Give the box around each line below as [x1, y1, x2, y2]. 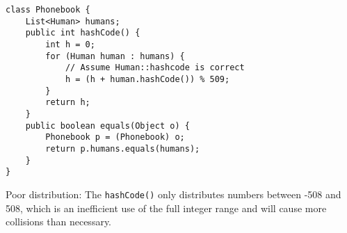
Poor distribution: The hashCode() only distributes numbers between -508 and [6, 186, 341, 201]
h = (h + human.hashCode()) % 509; [65, 74, 230, 84]
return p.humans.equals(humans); [45, 143, 200, 154]
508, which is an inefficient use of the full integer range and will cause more [6, 200, 327, 215]
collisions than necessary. [6, 214, 112, 229]
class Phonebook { [6, 5, 90, 15]
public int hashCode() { [25, 28, 140, 38]
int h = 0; [45, 39, 95, 49]
